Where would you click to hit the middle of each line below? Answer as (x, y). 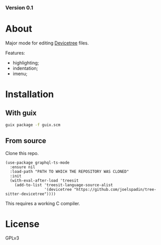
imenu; (20, 74)
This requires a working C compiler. (43, 203)
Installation (30, 94)
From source (26, 141)
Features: (15, 53)
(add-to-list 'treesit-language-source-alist (64, 185)
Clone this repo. (22, 153)
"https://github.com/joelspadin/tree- (115, 189)
